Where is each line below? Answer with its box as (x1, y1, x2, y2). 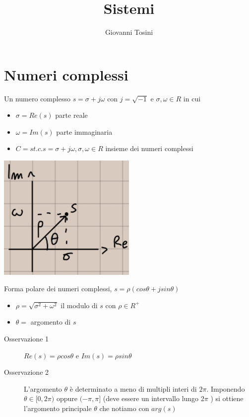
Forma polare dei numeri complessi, (4, 283, 112, 294)
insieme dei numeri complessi (105, 143, 193, 154)
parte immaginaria (56, 126, 113, 137)
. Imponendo (206, 383, 245, 394)
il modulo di (61, 300, 98, 310)
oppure (56, 393, 77, 404)
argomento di (30, 317, 71, 327)
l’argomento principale (24, 403, 92, 413)
